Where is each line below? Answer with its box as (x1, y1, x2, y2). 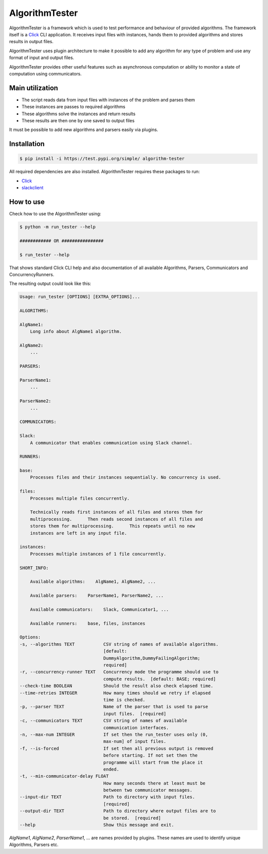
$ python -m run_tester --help (19, 224, 96, 230)
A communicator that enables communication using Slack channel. (30, 440, 193, 445)
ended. (103, 766, 119, 772)
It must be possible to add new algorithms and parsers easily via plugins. (9, 127, 158, 133)
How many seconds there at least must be (103, 780, 206, 786)
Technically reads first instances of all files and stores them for (30, 509, 203, 515)
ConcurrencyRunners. (9, 271, 55, 278)
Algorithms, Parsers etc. (9, 842, 59, 848)
